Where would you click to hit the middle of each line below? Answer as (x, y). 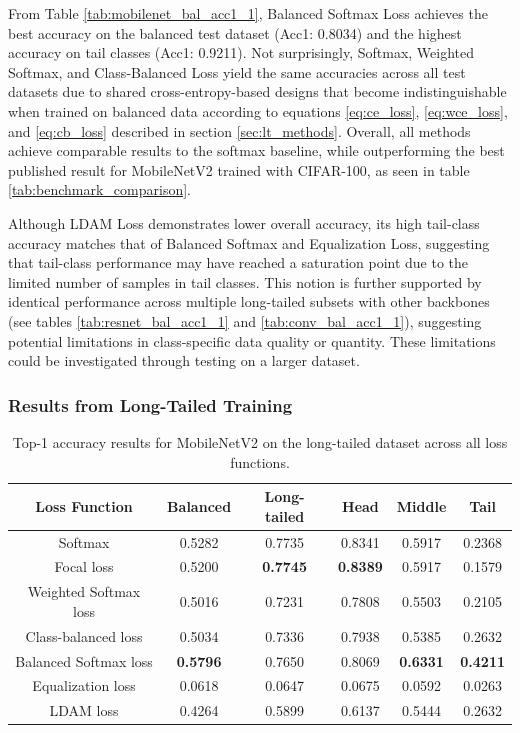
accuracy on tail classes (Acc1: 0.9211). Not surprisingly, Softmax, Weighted (241, 52)
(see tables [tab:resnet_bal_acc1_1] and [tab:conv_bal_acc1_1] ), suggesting (245, 320)
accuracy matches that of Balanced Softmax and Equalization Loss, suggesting (249, 242)
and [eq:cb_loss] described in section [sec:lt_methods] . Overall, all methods (239, 130)
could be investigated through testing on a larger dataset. (184, 360)
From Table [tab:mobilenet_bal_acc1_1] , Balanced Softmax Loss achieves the (248, 13)
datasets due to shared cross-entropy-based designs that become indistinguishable (257, 91)
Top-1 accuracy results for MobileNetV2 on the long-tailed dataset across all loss (260, 441)
